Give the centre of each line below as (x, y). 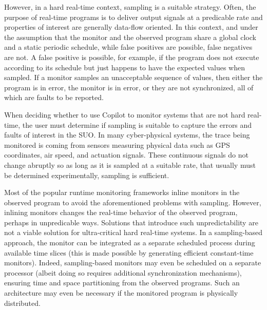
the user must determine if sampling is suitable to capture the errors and (137, 124)
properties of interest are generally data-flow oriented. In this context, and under (131, 27)
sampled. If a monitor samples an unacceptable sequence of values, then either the (133, 77)
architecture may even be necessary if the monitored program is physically (121, 293)
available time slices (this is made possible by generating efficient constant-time (129, 252)
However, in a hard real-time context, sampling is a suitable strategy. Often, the (130, 7)
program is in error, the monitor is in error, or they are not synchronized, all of (129, 87)
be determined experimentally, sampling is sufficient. (87, 175)
